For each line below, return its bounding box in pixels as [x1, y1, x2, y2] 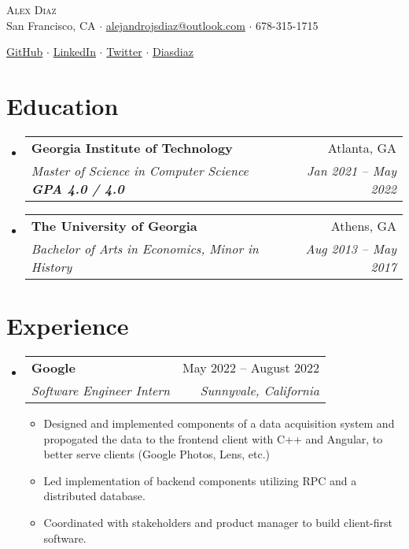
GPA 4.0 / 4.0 [31, 179, 124, 198]
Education [6, 89, 119, 121]
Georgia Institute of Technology [31, 138, 233, 157]
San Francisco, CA [6, 17, 96, 33]
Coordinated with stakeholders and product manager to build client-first [43, 514, 393, 530]
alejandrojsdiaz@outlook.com [105, 17, 245, 33]
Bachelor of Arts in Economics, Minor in [31, 239, 259, 258]
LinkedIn [53, 43, 96, 60]
